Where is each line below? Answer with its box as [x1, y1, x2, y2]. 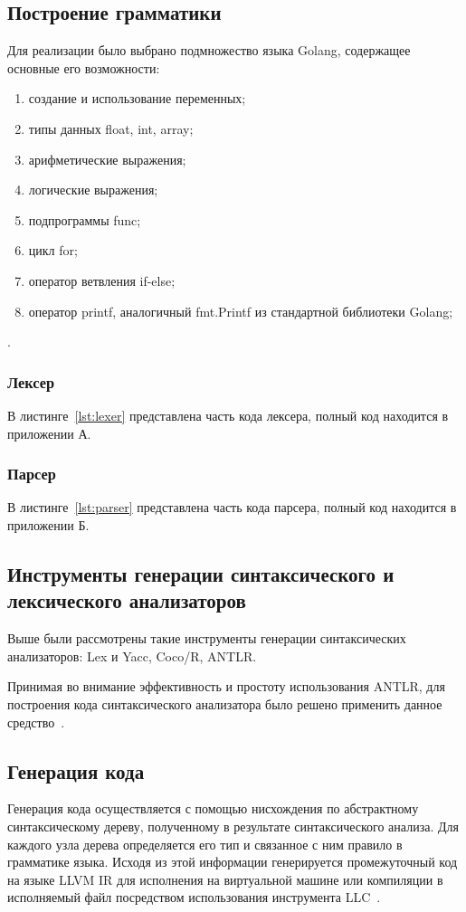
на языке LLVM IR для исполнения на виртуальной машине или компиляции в [7, 869, 443, 888]
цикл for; [28, 241, 78, 260]
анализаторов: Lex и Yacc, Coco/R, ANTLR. [7, 646, 257, 665]
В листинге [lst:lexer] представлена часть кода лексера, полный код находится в [7, 405, 449, 424]
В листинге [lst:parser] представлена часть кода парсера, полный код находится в [7, 498, 457, 517]
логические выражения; [28, 180, 158, 199]
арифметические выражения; [28, 149, 186, 168]
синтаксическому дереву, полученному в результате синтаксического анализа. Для [7, 816, 459, 835]
